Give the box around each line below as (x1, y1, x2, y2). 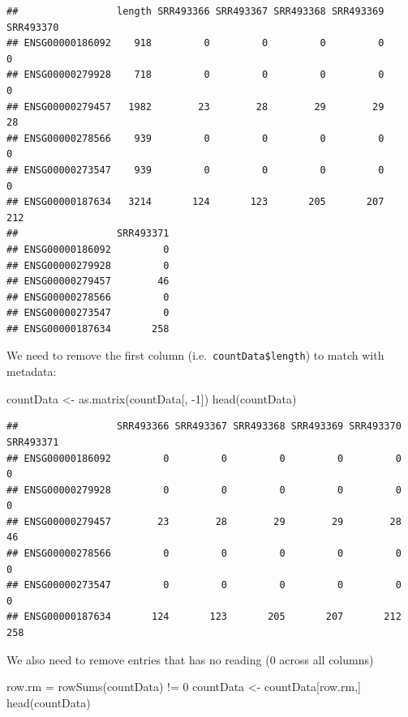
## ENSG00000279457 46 (6, 275, 170, 288)
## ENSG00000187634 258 (6, 322, 170, 335)
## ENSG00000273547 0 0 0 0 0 (6, 579, 402, 591)
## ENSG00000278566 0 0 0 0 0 (6, 548, 402, 560)
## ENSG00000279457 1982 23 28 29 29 (6, 100, 384, 113)
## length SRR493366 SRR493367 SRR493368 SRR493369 (6, 6, 384, 17)
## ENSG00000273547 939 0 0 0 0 (6, 164, 384, 176)
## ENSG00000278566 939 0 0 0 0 (6, 132, 384, 144)
